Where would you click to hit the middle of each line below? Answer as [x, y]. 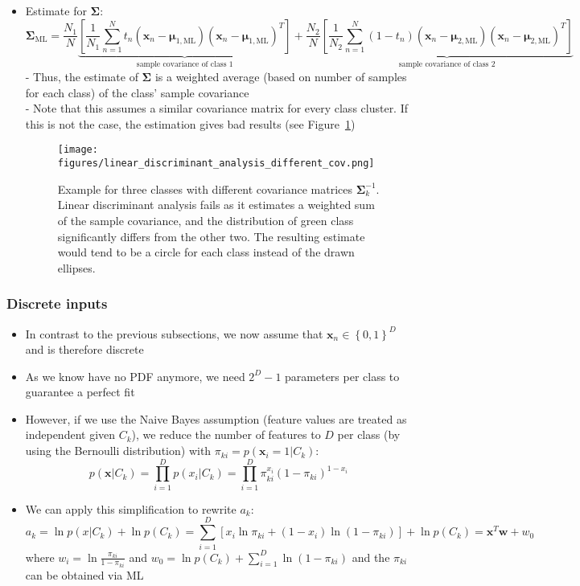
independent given [70, 434]
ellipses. [76, 267]
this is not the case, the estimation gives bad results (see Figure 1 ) [190, 123]
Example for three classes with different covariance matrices [205, 189]
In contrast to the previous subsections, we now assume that [174, 333]
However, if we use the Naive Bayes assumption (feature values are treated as [216, 418]
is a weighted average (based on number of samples [281, 77]
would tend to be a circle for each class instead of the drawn [206, 252]
